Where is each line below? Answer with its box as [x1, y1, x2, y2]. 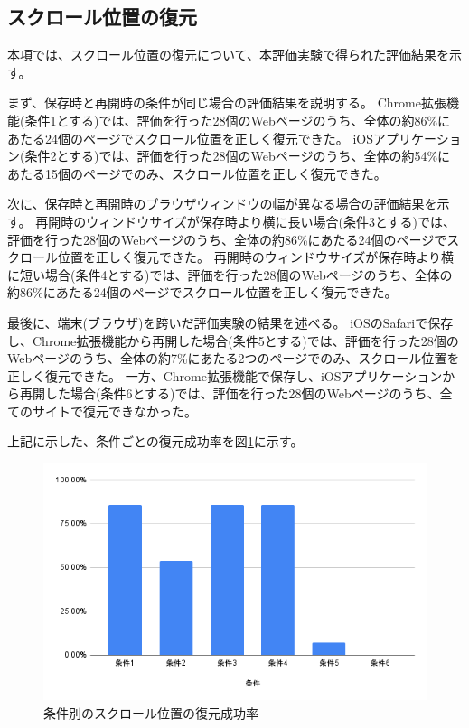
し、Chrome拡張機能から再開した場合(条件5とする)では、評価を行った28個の [7, 331, 459, 350]
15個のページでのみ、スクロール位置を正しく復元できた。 [44, 163, 387, 182]
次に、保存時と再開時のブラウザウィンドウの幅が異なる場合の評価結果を [7, 194, 437, 213]
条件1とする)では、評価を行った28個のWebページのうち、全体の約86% [24, 110, 438, 129]
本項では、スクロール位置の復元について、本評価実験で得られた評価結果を [7, 45, 449, 64]
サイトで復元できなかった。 [32, 401, 197, 420]
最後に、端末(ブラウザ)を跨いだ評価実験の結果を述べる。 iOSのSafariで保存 [7, 313, 454, 331]
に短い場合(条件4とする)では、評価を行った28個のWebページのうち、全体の [7, 265, 453, 284]
